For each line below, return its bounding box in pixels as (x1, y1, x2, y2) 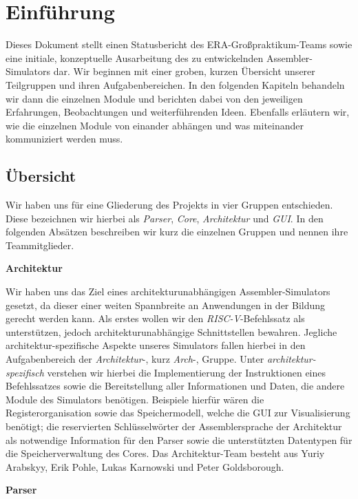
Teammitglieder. (6, 237, 74, 252)
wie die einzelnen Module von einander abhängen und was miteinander (6, 118, 304, 132)
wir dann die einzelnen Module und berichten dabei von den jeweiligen (6, 91, 303, 105)
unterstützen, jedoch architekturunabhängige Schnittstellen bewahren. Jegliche (6, 324, 337, 339)
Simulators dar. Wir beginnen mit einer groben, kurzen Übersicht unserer (6, 64, 315, 78)
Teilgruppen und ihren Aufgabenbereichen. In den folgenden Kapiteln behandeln (6, 77, 345, 92)
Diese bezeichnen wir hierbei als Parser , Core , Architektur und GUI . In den (6, 211, 324, 225)
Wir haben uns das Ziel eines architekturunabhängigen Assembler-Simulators (6, 284, 330, 299)
